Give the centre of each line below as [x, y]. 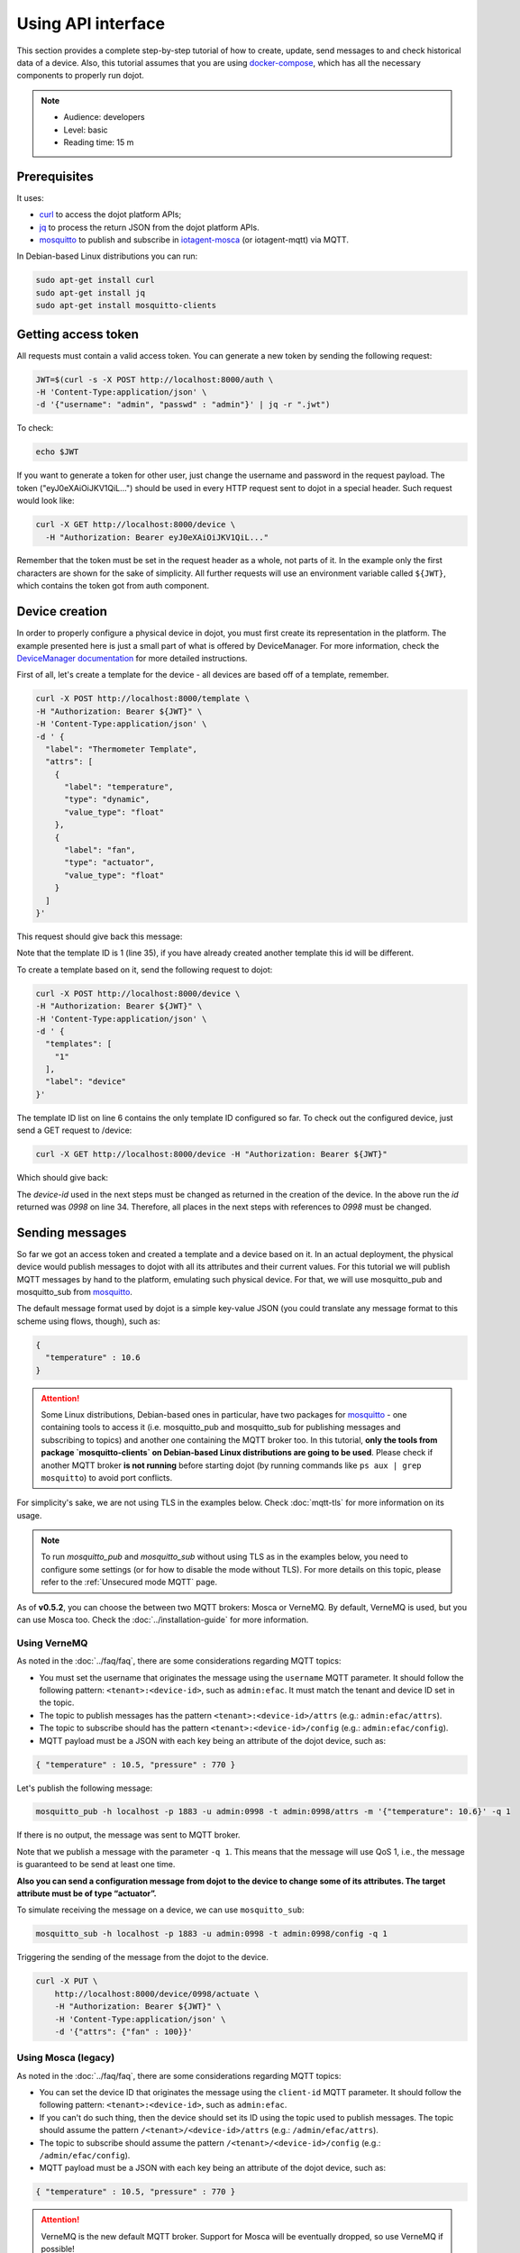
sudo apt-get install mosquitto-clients [126, 306]
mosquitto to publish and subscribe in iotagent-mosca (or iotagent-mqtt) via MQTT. [194, 240]
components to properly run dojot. [80, 76]
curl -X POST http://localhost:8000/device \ [138, 993]
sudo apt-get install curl [95, 280]
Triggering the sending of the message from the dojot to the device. [143, 1957]
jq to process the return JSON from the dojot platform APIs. [150, 227]
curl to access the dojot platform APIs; [110, 214]
